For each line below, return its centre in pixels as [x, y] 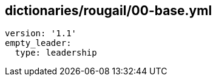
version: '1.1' [41, 34]
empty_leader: [38, 43]
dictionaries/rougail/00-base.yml [109, 11]
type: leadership [56, 53]
